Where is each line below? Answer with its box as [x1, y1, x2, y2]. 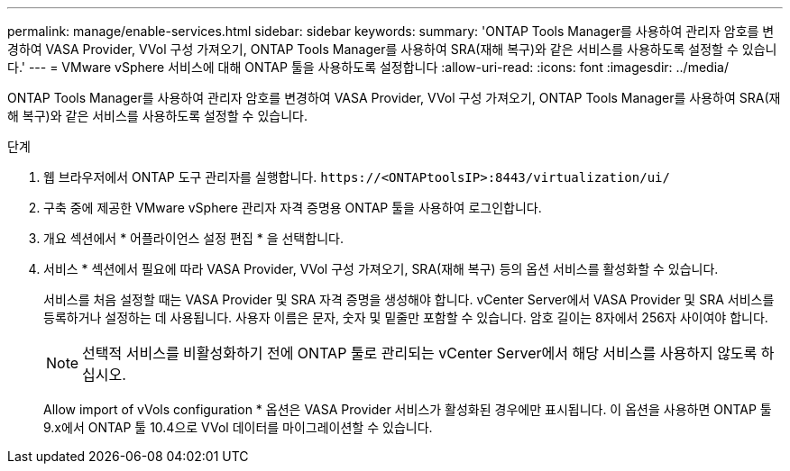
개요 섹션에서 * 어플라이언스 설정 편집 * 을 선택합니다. [43, 231, 344, 246]
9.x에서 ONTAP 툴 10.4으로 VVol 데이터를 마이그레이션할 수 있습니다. [43, 420, 433, 435]
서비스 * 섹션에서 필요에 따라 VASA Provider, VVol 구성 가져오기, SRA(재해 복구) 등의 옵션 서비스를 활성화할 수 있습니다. [43, 261, 719, 276]
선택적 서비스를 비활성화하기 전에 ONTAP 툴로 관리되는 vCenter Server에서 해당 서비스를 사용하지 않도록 [82, 344, 758, 362]
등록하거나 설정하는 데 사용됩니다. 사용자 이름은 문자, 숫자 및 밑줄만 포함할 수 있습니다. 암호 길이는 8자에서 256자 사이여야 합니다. [43, 310, 768, 325]
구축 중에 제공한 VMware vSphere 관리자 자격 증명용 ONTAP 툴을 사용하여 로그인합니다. [43, 200, 542, 215]
